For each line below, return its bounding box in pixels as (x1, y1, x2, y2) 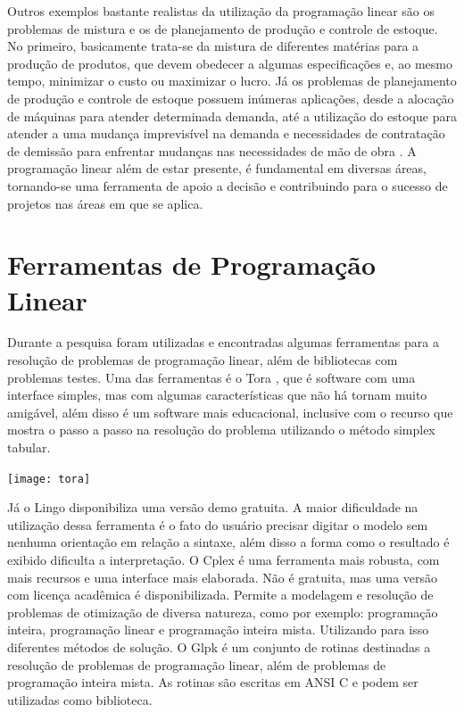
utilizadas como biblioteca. (7, 690, 153, 708)
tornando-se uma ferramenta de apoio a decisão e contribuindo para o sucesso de (7, 176, 448, 195)
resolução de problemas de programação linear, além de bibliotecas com (7, 351, 398, 369)
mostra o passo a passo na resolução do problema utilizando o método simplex (7, 420, 435, 439)
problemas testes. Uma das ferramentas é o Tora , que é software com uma (7, 368, 416, 386)
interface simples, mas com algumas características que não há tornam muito (7, 385, 427, 404)
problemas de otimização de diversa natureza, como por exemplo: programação (7, 602, 438, 621)
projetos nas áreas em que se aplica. (7, 194, 203, 212)
